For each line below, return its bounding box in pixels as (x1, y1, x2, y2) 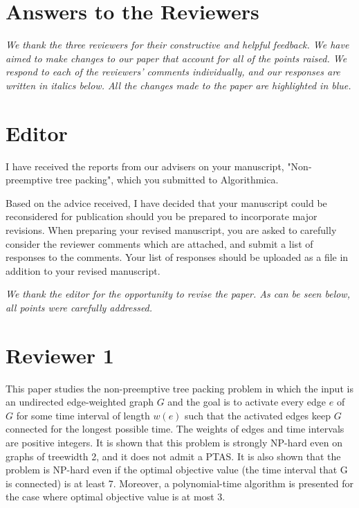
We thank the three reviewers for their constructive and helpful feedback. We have (6, 37, 349, 52)
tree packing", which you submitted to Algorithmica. (55, 172, 279, 187)
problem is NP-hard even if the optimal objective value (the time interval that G (6, 462, 348, 477)
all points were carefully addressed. (6, 300, 153, 314)
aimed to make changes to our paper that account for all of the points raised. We (6, 51, 347, 65)
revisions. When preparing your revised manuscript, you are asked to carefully (6, 223, 337, 237)
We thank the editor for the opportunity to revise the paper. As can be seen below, (6, 287, 350, 301)
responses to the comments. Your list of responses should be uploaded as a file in (6, 250, 349, 264)
